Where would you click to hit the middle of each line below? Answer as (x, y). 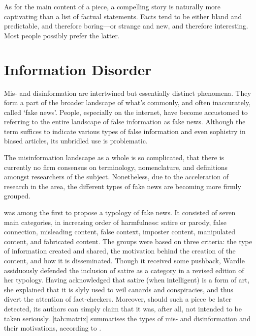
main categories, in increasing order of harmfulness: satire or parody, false (115, 222)
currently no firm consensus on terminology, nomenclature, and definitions (116, 167)
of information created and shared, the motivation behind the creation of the (120, 251)
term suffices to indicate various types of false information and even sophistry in (125, 131)
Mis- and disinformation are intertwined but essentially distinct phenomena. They (128, 93)
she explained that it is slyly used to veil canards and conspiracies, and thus (119, 289)
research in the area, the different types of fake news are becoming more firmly (123, 186)
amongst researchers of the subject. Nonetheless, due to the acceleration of (116, 177)
